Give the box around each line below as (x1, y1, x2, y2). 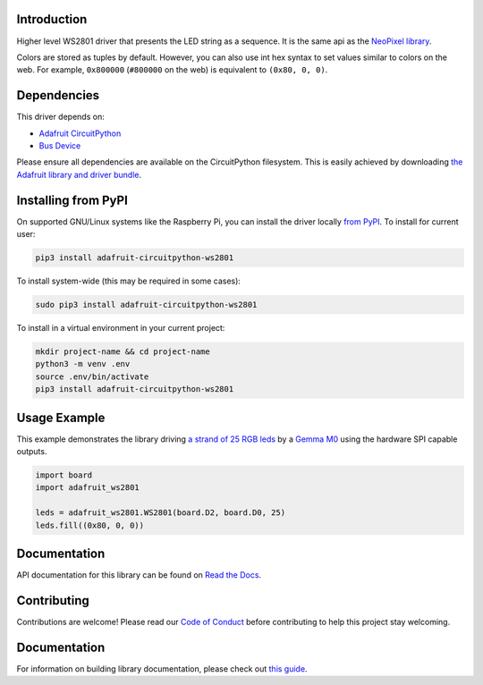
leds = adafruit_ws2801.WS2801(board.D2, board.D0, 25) (35, 508, 286, 518)
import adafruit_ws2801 (35, 483, 140, 493)
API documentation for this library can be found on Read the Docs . (16, 570, 262, 580)
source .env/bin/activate (35, 371, 149, 382)
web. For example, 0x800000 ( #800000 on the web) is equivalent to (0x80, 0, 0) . (16, 64, 328, 75)
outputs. (16, 446, 47, 457)
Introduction (16, 12, 88, 27)
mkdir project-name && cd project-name (35, 346, 210, 357)
